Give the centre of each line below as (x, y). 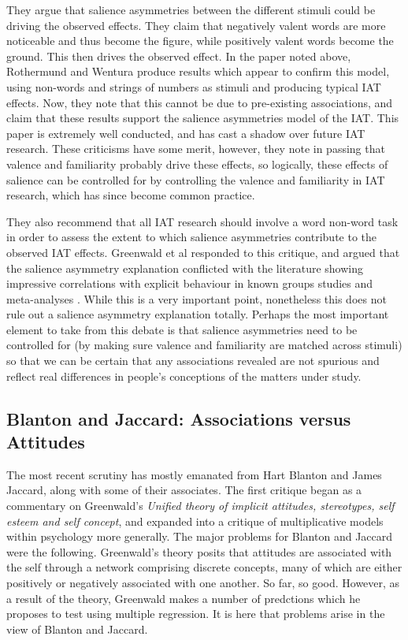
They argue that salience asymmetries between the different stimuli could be (191, 9)
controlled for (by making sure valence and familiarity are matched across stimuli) (204, 345)
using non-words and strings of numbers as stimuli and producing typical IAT (194, 86)
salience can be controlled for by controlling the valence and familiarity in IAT (196, 179)
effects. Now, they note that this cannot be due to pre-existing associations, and (200, 102)
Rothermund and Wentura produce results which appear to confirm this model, (198, 71)
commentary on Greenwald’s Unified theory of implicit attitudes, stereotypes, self (200, 506)
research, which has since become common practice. (131, 195)
